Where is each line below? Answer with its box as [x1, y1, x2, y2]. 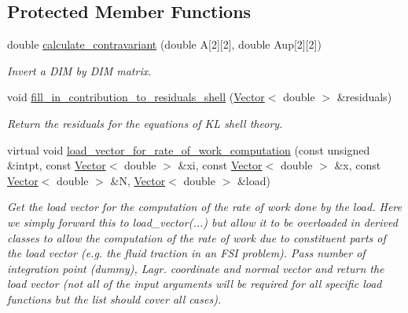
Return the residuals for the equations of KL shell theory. [7, 115, 283, 131]
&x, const [334, 157, 381, 173]
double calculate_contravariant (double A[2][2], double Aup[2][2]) [7, 36, 322, 53]
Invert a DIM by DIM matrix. [7, 62, 152, 78]
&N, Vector [110, 172, 166, 188]
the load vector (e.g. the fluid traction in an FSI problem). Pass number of [7, 245, 366, 261]
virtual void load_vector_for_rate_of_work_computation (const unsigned [7, 141, 370, 158]
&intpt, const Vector [7, 157, 106, 173]
